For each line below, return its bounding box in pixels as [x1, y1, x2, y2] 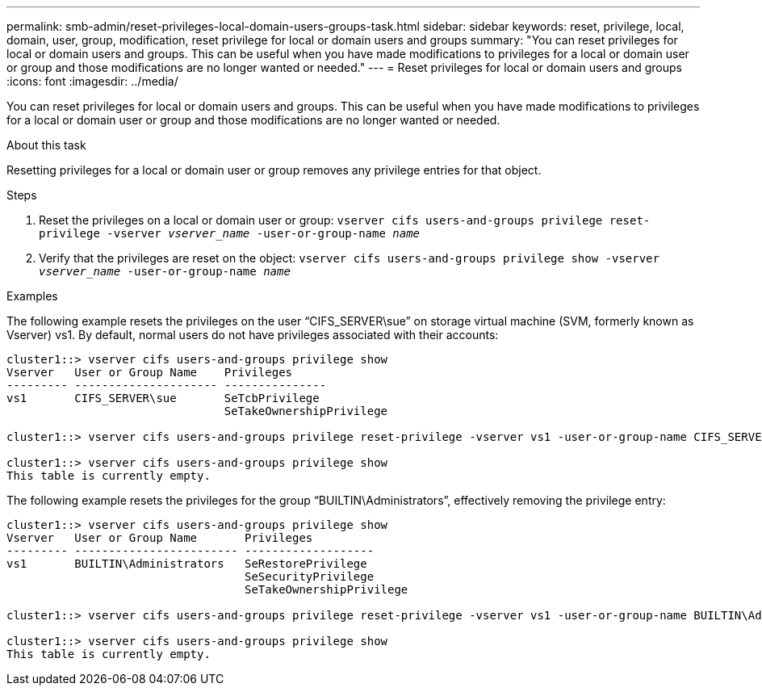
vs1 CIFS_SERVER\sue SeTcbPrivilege [6, 392, 320, 405]
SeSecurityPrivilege [245, 570, 375, 583]
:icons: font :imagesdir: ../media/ [6, 74, 178, 88]
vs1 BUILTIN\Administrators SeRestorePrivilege [6, 557, 367, 570]
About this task [6, 138, 86, 152]
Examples [6, 289, 58, 303]
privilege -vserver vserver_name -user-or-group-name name [39, 227, 421, 240]
